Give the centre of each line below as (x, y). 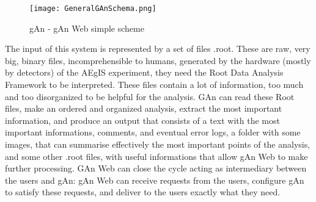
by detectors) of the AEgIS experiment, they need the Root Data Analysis (144, 72)
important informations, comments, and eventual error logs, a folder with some (153, 132)
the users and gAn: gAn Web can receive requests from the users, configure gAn (155, 180)
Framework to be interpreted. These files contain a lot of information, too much (154, 85)
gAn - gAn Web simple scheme (87, 28)
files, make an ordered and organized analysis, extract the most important (144, 108)
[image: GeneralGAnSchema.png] (93, 9)
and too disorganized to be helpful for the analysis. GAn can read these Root (150, 96)
